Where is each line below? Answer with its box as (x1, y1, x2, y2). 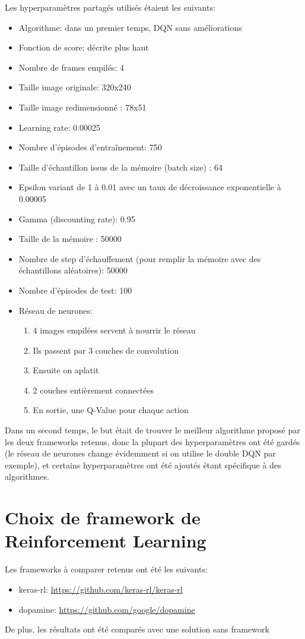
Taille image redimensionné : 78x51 (18, 100, 147, 113)
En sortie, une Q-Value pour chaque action (33, 404, 189, 416)
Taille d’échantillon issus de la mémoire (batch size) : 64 (18, 160, 223, 173)
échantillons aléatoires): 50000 (18, 264, 128, 276)
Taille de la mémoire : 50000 (18, 232, 122, 245)
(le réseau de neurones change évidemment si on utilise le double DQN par (5, 447, 276, 459)
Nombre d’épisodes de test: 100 (18, 284, 132, 296)
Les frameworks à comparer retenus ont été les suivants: (5, 563, 208, 575)
